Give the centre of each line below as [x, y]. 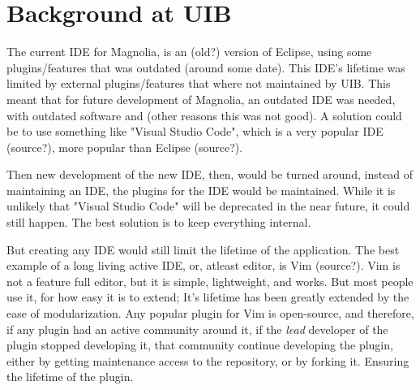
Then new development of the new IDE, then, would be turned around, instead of [210, 174]
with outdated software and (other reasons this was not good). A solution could [204, 115]
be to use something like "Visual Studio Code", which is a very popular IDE [195, 131]
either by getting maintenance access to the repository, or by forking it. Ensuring [208, 360]
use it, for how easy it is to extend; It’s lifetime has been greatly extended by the [208, 297]
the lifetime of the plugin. [70, 377]
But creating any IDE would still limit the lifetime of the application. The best [203, 249]
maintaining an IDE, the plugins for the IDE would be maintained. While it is [201, 190]
